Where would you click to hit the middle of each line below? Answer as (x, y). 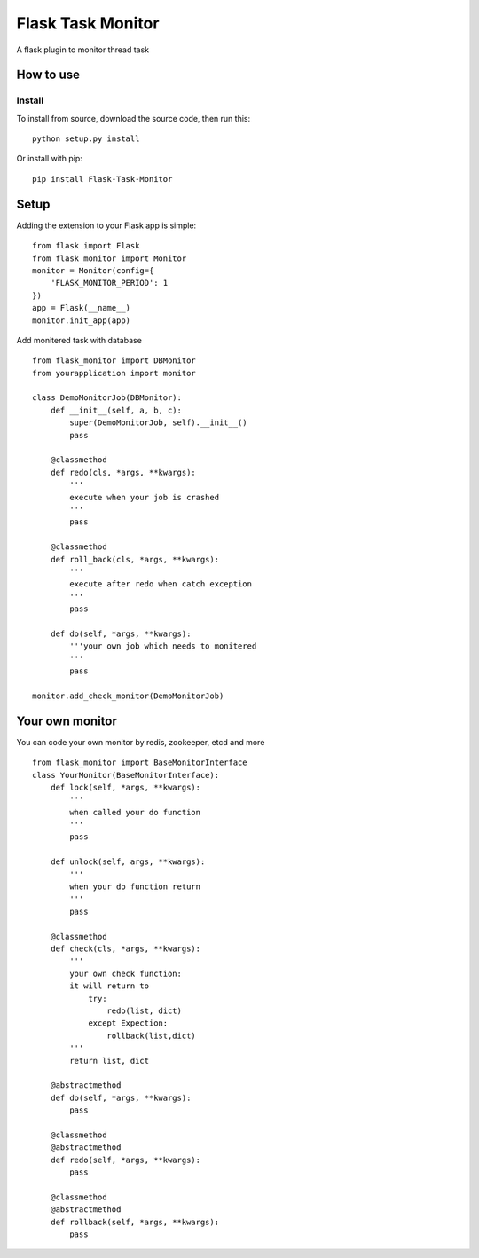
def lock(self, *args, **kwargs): (126, 787)
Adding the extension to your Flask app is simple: (106, 225)
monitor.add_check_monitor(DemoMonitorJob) (128, 696)
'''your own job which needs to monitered (163, 646)
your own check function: (126, 973)
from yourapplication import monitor (114, 373)
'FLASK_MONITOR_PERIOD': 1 (109, 283)
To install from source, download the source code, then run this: (133, 118)
